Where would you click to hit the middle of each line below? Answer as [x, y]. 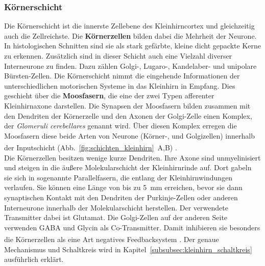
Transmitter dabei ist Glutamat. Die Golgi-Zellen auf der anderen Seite [116, 217]
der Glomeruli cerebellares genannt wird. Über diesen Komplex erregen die [121, 126]
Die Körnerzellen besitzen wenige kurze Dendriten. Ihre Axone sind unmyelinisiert [132, 157]
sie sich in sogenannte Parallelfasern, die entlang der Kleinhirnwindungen [118, 177]
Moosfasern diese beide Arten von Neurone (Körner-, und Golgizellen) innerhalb [129, 135]
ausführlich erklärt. [34, 259]
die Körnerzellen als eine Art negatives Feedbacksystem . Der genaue [112, 239]
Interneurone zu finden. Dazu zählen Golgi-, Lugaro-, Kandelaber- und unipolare [130, 65]
